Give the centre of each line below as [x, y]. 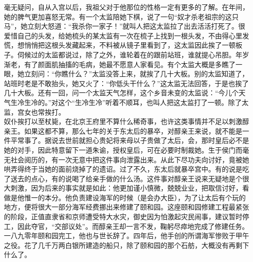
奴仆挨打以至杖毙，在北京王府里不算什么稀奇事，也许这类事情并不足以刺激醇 [126, 121]
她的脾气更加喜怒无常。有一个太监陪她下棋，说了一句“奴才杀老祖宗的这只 [121, 16]
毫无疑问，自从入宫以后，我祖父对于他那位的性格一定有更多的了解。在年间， [126, 7]
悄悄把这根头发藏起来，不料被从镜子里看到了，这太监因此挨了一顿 [130, 45]
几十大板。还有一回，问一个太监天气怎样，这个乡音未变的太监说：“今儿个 [121, 93]
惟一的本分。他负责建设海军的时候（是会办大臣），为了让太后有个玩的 [135, 197]
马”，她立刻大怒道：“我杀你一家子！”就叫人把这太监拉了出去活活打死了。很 [125, 26]
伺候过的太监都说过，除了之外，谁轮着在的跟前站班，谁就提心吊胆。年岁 [133, 54]
